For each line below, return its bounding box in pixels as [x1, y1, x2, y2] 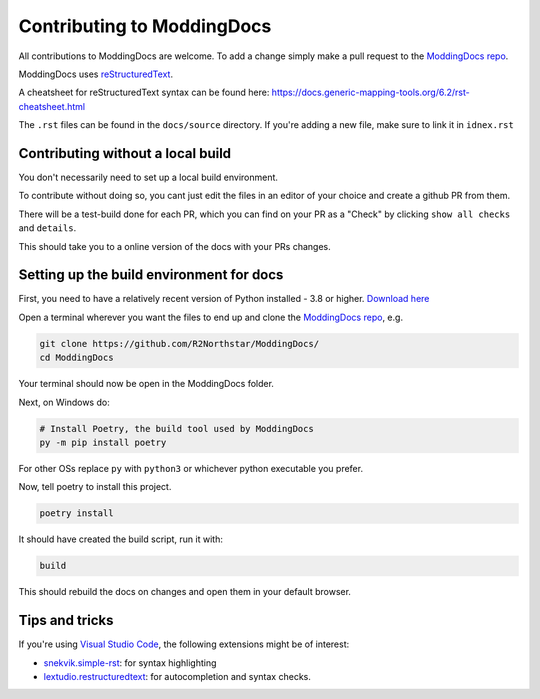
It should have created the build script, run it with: [18, 533, 224, 545]
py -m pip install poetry [39, 437, 167, 448]
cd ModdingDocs [39, 352, 114, 364]
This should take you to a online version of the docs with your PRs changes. [18, 240, 332, 252]
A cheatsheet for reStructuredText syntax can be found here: [18, 86, 270, 99]
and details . [18, 222, 77, 234]
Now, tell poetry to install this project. [18, 481, 172, 493]
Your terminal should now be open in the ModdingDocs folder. [18, 378, 275, 390]
